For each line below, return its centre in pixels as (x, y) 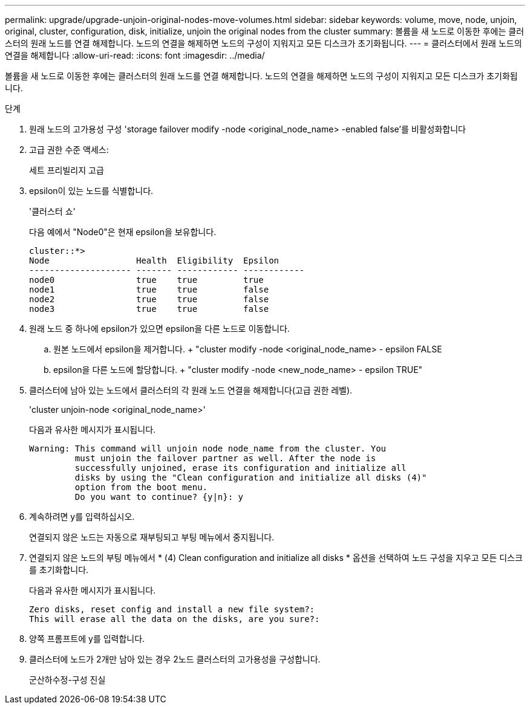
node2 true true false (149, 299)
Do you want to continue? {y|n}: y (159, 497)
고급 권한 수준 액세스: (69, 150)
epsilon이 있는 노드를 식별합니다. (91, 191)
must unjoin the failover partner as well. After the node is (225, 458)
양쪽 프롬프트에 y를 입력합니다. (87, 639)
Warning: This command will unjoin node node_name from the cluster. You (208, 448)
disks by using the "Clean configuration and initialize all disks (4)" (251, 478)
